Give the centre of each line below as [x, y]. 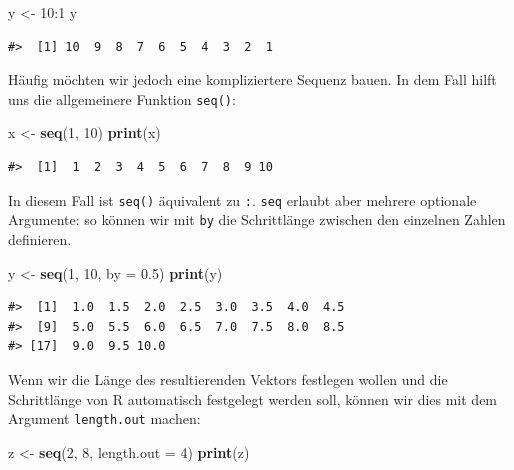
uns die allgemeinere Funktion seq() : [122, 98]
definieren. [40, 238]
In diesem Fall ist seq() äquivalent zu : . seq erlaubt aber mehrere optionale [242, 199]
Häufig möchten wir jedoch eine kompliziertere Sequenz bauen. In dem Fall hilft [252, 79]
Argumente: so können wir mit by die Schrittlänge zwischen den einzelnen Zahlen [257, 219]
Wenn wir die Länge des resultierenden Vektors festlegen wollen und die [228, 378]
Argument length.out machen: [104, 418]
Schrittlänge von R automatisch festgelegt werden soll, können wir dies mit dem [253, 398]
